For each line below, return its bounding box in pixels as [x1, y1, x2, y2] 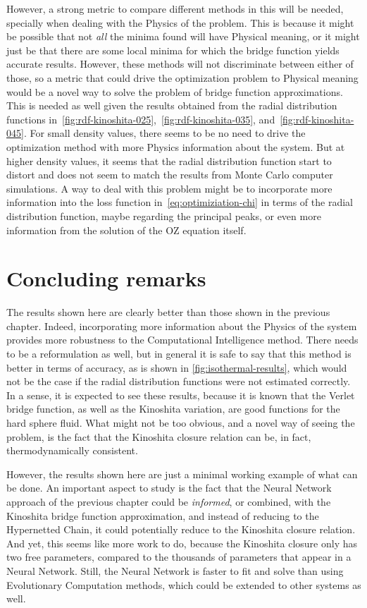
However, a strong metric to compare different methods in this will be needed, [6, 1, 344, 16]
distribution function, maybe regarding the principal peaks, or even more [6, 208, 321, 223]
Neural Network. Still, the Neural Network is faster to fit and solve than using [6, 563, 344, 578]
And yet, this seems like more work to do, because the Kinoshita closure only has [6, 535, 357, 550]
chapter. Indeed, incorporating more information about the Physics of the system [6, 318, 357, 333]
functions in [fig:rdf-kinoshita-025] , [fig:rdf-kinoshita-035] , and [6, 111, 275, 126]
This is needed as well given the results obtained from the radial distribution [6, 98, 337, 113]
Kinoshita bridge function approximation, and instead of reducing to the [6, 508, 319, 523]
